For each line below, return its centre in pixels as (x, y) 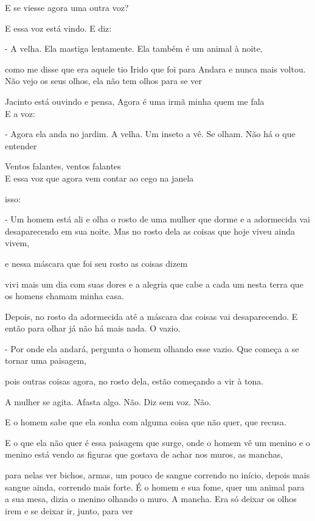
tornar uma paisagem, (46, 360)
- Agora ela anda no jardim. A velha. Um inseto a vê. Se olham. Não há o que (150, 134)
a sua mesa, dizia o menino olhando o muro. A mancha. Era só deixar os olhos (151, 499)
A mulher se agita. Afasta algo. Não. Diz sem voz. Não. (108, 401)
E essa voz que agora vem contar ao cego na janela (99, 178)
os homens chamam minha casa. (64, 296)
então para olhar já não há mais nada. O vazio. (93, 328)
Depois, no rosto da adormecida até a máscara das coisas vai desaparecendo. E (151, 316)
